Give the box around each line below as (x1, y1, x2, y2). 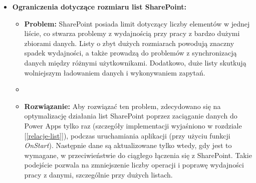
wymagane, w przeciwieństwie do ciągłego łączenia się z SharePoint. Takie (24, 149, 252, 160)
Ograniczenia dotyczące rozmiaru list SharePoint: (12, 1, 186, 11)
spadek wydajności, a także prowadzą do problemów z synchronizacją (24, 47, 237, 58)
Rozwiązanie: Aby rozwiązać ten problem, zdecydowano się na (24, 100, 221, 111)
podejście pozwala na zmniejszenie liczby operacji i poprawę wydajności (24, 159, 244, 170)
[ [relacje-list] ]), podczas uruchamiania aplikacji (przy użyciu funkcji (24, 130, 230, 140)
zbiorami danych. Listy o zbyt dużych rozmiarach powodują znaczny (24, 37, 234, 48)
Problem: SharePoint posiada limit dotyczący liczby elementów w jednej (24, 18, 250, 28)
